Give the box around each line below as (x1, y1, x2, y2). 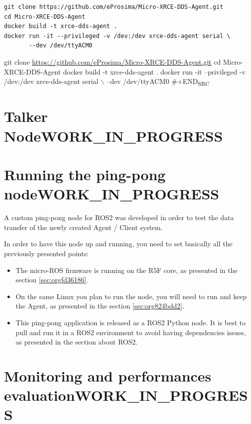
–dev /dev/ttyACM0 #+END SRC (107, 76, 209, 87)
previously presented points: (4, 248, 89, 258)
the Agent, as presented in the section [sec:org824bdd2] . (15, 301, 184, 311)
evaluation (4, 385, 75, 405)
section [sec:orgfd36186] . (15, 274, 88, 285)
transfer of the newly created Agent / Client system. (4, 222, 163, 232)
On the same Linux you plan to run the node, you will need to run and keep (15, 291, 247, 301)
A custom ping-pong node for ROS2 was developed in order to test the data (4, 212, 234, 223)
